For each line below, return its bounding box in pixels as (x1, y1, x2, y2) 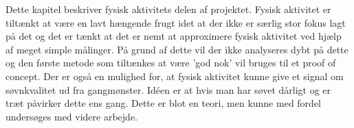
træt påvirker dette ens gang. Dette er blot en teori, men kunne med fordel (5, 96, 321, 110)
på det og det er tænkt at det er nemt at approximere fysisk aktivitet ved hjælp (5, 29, 342, 43)
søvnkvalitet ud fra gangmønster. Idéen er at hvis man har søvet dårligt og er (5, 82, 331, 97)
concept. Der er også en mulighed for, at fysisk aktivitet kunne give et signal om (5, 68, 344, 83)
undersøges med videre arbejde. (5, 109, 137, 123)
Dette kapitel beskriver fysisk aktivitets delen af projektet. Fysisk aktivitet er (5, 2, 331, 16)
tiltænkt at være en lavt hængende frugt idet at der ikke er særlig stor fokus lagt (5, 15, 346, 29)
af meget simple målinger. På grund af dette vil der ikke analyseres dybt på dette (5, 42, 349, 56)
